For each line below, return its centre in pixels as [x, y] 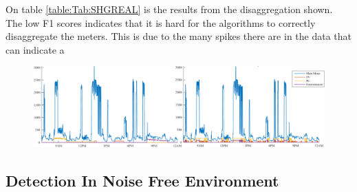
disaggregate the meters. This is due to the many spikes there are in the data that [179, 36]
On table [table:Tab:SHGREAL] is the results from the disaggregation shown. [169, 9]
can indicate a [35, 49]
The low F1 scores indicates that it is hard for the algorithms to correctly [161, 22]
